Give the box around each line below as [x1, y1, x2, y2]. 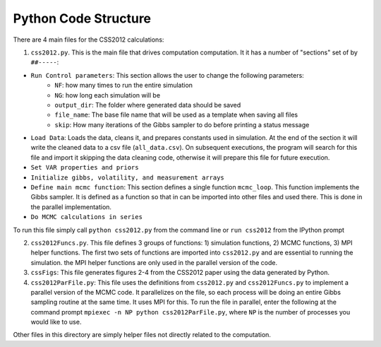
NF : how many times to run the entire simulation [54, 81, 193, 90]
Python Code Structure [13, 11, 152, 26]
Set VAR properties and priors [30, 163, 139, 172]
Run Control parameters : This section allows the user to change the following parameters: [30, 71, 305, 79]
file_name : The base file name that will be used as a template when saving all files [54, 110, 298, 119]
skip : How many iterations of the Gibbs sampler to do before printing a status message [54, 120, 310, 129]
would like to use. [30, 318, 82, 327]
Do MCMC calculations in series [30, 213, 143, 221]
